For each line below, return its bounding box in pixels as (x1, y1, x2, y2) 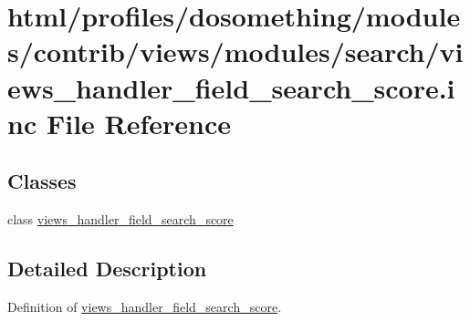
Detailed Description (7, 254, 207, 283)
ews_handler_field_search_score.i (7, 68, 455, 106)
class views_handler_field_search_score (7, 210, 234, 229)
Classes (7, 167, 77, 195)
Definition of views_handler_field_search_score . (7, 296, 282, 316)
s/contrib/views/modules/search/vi (7, 33, 464, 70)
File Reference (46, 104, 232, 141)
